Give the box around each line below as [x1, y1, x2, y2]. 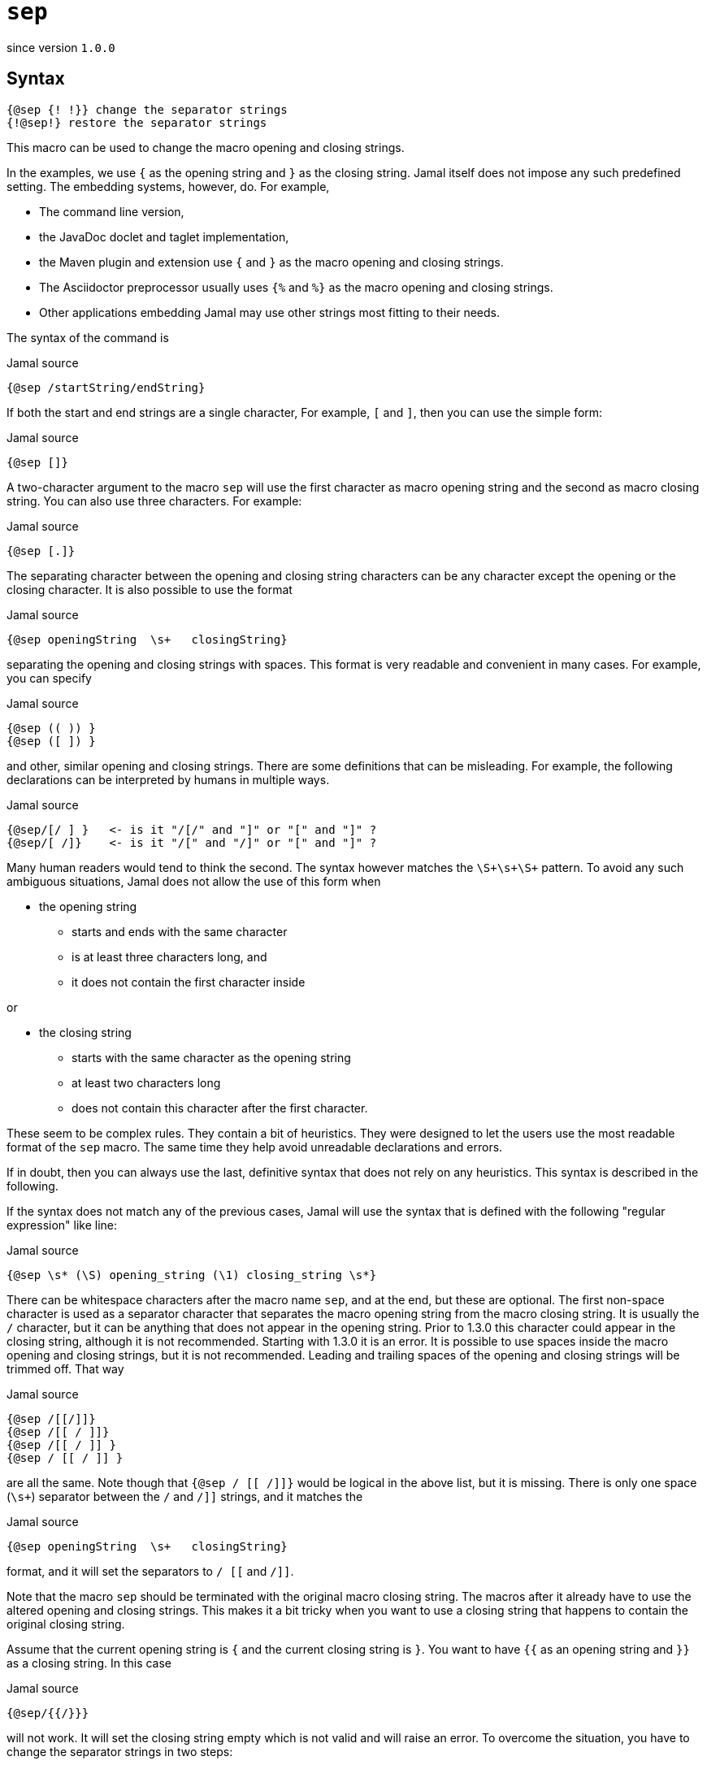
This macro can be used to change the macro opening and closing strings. [7, 140, 405, 154]
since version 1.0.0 [7, 40, 115, 54]
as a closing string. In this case [7, 1655, 172, 1670]
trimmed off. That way [7, 1361, 124, 1376]
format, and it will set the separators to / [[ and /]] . [7, 1563, 294, 1578]
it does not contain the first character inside [72, 974, 306, 989]
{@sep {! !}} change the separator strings [7, 102, 288, 116]
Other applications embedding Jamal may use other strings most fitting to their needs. [39, 305, 501, 319]
